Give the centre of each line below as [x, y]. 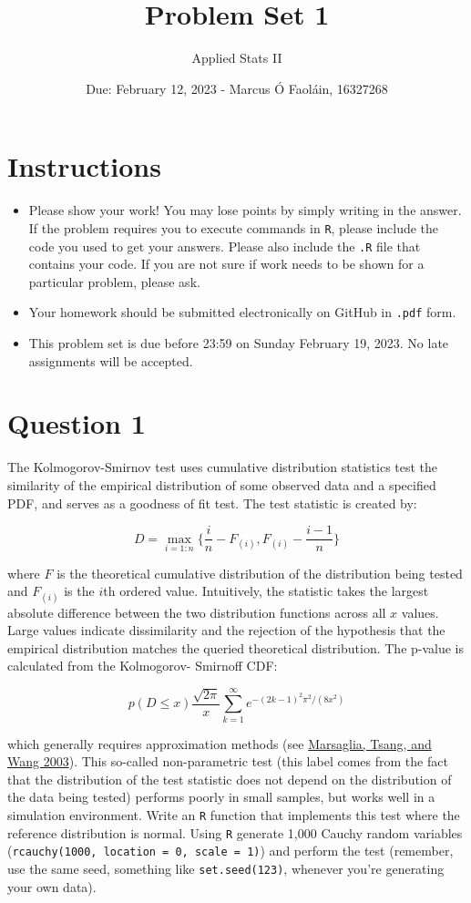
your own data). [52, 886]
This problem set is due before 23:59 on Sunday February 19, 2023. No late [239, 343]
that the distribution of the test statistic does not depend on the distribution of [230, 779]
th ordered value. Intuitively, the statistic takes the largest [266, 591]
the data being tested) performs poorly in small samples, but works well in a [221, 797]
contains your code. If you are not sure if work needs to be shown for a [226, 264]
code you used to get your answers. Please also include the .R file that [225, 246]
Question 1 [77, 423]
